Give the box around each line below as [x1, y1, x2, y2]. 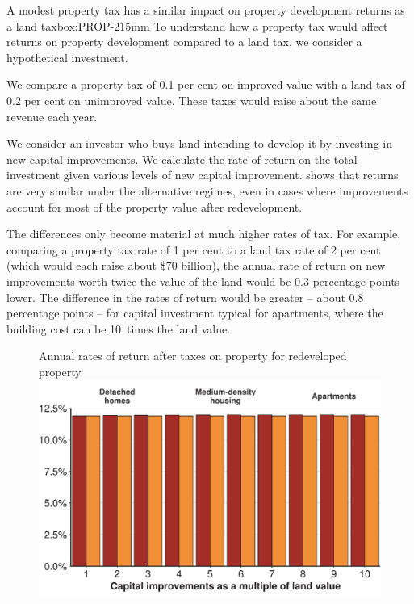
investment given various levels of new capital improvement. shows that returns [6, 166, 399, 183]
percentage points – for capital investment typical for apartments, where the [6, 304, 383, 321]
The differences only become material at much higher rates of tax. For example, [6, 225, 401, 242]
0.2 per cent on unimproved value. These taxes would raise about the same [6, 91, 377, 108]
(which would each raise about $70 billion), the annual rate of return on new [6, 257, 386, 274]
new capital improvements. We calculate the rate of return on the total [6, 150, 358, 167]
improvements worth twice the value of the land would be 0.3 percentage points [6, 272, 400, 289]
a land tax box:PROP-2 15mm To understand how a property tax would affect [6, 17, 388, 34]
